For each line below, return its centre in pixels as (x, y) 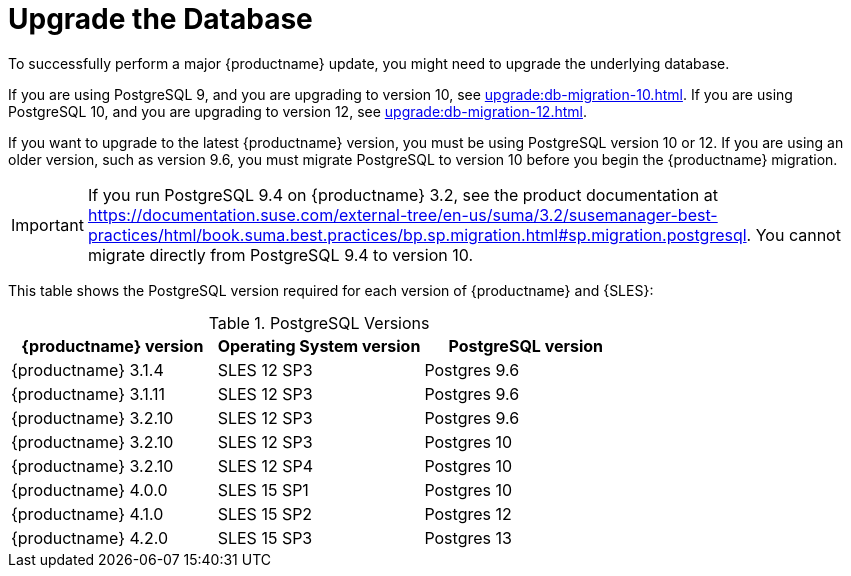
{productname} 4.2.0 (89, 537)
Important (47, 224)
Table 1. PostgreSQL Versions (319, 322)
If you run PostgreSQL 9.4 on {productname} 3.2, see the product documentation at (402, 194)
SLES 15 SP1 (263, 489)
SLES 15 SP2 (265, 513)
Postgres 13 (468, 537)
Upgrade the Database (160, 19)
